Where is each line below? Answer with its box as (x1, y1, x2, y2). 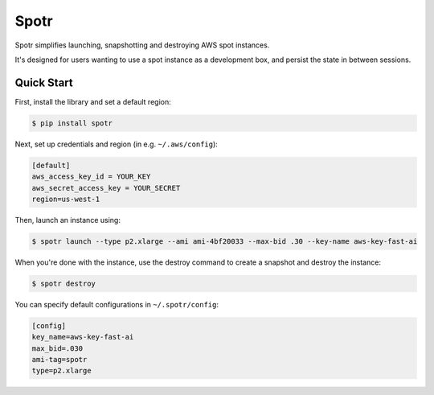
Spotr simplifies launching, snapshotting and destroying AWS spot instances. (14, 40, 270, 50)
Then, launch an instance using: (14, 215, 121, 224)
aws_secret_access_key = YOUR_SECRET (31, 183, 181, 192)
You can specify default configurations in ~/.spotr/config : (14, 299, 219, 309)
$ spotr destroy (31, 278, 96, 288)
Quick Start (14, 76, 73, 89)
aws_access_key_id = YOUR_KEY (31, 172, 151, 181)
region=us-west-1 (31, 194, 100, 204)
